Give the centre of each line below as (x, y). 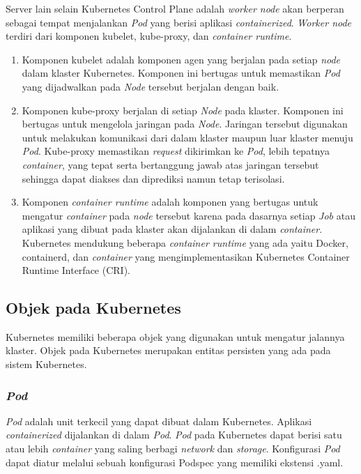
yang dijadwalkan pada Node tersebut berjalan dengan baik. (151, 86)
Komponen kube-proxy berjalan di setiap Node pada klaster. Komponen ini (183, 110)
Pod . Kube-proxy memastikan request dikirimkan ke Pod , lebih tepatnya (176, 151)
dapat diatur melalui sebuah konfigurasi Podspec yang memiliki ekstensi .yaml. (175, 462)
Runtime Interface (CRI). (76, 270)
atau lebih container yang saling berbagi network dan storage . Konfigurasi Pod (173, 449)
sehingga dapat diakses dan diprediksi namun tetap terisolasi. (153, 178)
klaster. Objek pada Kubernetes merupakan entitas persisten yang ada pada (168, 350)
